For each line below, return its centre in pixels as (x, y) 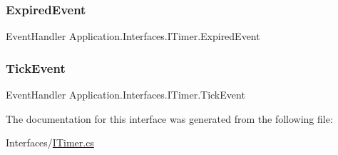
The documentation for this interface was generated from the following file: (169, 118)
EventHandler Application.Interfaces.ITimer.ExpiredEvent (133, 36)
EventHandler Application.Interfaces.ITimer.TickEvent (126, 95)
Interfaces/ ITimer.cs (50, 142)
